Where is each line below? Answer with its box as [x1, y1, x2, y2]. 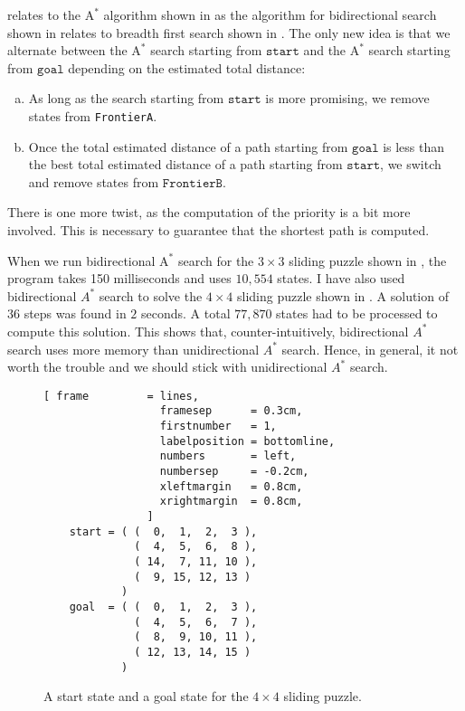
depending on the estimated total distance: [68, 58, 306, 77]
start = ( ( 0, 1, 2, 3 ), [69, 525, 258, 538]
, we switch [380, 155, 441, 174]
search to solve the [99, 286, 203, 305]
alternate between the [7, 41, 128, 60]
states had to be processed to [276, 304, 438, 323]
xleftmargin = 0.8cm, [159, 479, 303, 493]
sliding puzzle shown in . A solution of [237, 286, 449, 305]
